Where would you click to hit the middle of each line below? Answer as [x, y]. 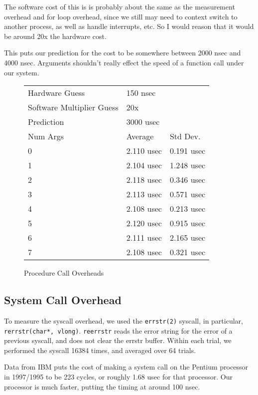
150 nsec [141, 93]
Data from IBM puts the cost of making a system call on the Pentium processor [126, 367]
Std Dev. [185, 136]
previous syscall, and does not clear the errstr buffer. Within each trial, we [118, 340]
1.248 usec [188, 165]
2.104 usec [144, 165]
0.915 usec [188, 223]
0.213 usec [188, 209]
